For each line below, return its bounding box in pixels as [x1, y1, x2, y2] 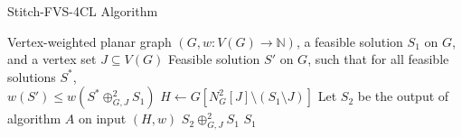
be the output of [357, 87, 449, 105]
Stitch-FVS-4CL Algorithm [7, 2, 158, 20]
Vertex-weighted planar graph [7, 32, 172, 50]
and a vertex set [7, 50, 97, 68]
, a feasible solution [296, 32, 403, 50]
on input [78, 109, 127, 128]
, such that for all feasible [307, 50, 449, 68]
